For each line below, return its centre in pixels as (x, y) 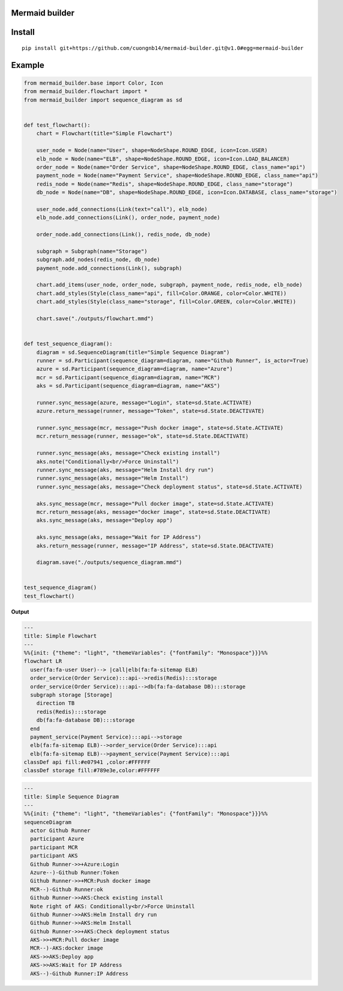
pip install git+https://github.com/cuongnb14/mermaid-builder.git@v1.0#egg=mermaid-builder (163, 48)
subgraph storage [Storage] (71, 695)
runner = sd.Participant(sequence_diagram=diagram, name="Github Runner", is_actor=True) (173, 360)
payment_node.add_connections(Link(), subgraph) (109, 268)
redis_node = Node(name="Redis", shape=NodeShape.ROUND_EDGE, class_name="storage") (165, 184)
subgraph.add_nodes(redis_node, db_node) (98, 260)
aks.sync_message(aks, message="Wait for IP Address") (119, 537)
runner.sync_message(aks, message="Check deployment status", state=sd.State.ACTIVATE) (169, 486)
